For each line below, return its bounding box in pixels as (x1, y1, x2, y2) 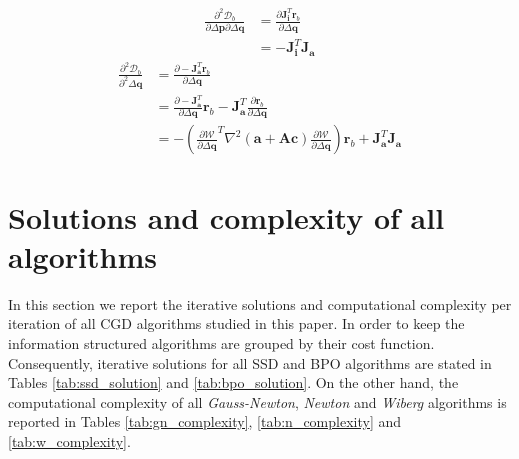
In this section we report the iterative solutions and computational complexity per (8, 293, 512, 314)
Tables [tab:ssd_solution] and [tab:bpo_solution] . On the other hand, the (8, 372, 459, 393)
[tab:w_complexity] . (8, 430, 131, 451)
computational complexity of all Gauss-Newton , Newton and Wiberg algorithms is (8, 391, 507, 412)
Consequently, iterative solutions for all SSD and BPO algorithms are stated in (8, 352, 492, 373)
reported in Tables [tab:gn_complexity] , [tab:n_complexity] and (8, 411, 402, 432)
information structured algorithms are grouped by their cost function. (8, 332, 435, 353)
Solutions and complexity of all (8, 196, 445, 237)
